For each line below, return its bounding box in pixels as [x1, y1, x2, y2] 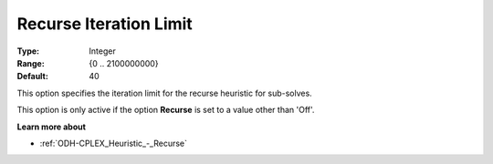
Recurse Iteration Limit [16, 14, 194, 34]
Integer [89, 46, 116, 56]
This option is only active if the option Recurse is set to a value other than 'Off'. [16, 105, 315, 116]
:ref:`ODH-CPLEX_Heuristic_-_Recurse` [39, 138, 187, 149]
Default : [16, 71, 49, 82]
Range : [16, 57, 45, 68]
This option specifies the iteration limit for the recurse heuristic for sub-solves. [16, 87, 312, 98]
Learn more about [16, 121, 87, 132]
